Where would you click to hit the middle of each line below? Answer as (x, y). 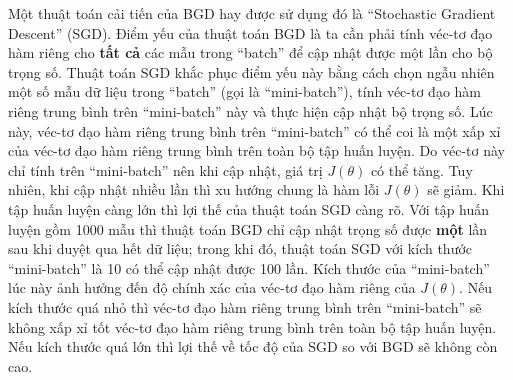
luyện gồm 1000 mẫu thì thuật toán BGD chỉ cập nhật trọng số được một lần (248, 228)
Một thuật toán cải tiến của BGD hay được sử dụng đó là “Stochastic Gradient (252, 13)
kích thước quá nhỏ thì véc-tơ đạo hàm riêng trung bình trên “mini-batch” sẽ (245, 306)
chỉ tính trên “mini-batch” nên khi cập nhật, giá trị (165, 169)
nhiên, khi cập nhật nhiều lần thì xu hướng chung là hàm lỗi (194, 189)
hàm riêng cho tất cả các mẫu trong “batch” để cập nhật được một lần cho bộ (250, 52)
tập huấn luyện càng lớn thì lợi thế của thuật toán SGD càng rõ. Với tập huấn (249, 208)
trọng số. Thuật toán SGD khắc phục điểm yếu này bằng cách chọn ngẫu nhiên (251, 71)
